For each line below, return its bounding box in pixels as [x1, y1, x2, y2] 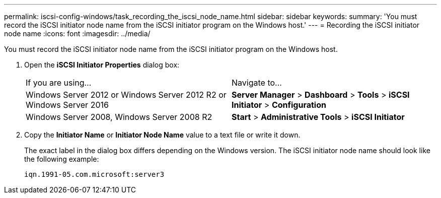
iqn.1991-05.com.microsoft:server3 [24, 170, 165, 178]
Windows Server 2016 [26, 100, 109, 110]
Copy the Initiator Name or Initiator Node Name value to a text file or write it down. [24, 130, 301, 139]
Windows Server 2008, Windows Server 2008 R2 [26, 112, 212, 122]
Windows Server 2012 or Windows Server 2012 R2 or [26, 90, 227, 100]
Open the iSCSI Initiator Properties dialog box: [24, 60, 180, 69]
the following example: [24, 155, 99, 163]
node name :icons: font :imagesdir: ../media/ [4, 29, 151, 38]
